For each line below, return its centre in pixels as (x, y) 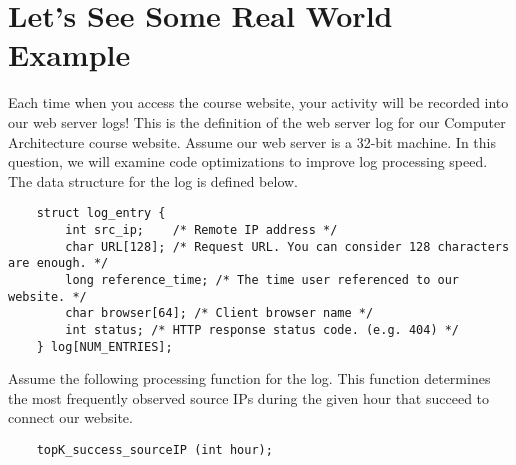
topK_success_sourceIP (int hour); (154, 449)
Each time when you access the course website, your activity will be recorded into (258, 102)
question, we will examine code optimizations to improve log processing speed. (248, 161)
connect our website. (70, 417)
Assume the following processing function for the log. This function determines (249, 378)
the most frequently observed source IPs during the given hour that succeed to (249, 397)
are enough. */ (58, 263)
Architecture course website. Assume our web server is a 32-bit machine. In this (252, 141)
